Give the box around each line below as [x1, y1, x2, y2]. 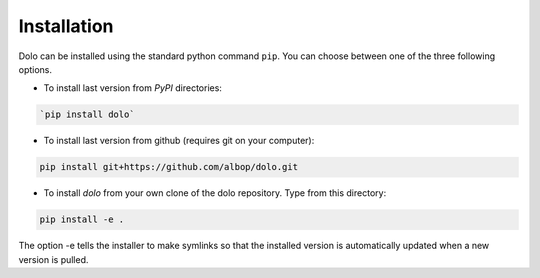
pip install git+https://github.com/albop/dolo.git [39, 161, 299, 173]
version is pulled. [18, 253, 89, 265]
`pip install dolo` [39, 109, 135, 120]
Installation [18, 15, 114, 37]
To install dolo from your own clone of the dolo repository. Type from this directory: [43, 187, 387, 199]
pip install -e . [39, 214, 125, 225]
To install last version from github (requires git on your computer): [43, 135, 315, 147]
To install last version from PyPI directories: [43, 82, 222, 94]
